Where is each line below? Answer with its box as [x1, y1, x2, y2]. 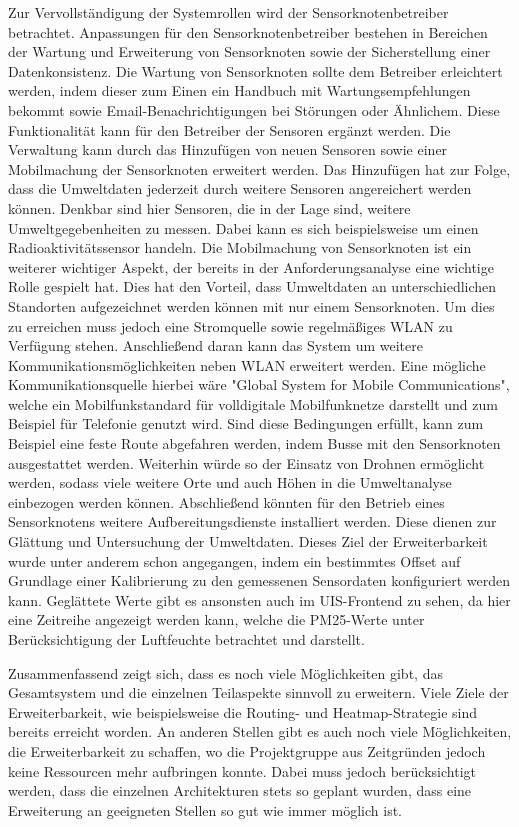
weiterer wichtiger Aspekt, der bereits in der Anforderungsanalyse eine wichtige [8, 256, 494, 277]
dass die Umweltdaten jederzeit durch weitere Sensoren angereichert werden [8, 178, 472, 199]
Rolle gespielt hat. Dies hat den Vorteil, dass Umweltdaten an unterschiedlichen [8, 276, 497, 297]
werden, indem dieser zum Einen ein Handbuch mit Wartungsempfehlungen [8, 80, 471, 101]
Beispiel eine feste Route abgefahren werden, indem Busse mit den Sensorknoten [8, 433, 501, 454]
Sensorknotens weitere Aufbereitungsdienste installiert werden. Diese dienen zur [8, 511, 497, 532]
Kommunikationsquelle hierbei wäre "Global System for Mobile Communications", [8, 374, 510, 395]
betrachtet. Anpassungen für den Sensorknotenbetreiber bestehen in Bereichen [8, 21, 488, 42]
